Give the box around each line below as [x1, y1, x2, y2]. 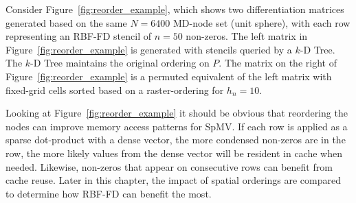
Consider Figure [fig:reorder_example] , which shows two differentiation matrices [5, 2, 344, 16]
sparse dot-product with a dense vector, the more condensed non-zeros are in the [5, 132, 346, 147]
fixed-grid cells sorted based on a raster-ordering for [5, 82, 224, 97]
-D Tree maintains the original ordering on [30, 56, 210, 70]
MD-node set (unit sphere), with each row [173, 15, 351, 29]
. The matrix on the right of [219, 56, 337, 70]
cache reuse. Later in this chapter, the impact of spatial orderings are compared [5, 173, 342, 187]
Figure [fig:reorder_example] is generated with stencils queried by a [5, 42, 292, 56]
